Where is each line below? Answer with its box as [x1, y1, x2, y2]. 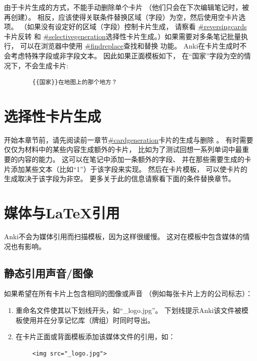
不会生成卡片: [24, 60, 68, 70]
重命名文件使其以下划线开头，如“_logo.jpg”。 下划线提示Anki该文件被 [15, 305, 242, 315]
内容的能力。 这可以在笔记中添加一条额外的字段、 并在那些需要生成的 [17, 154, 245, 164]
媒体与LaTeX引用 [4, 203, 120, 223]
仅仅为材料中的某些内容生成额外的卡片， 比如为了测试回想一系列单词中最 [4, 144, 242, 155]
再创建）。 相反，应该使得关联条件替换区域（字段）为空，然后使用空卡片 [4, 11, 239, 22]
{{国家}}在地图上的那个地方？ [32, 79, 117, 86]
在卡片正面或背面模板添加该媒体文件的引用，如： [15, 331, 175, 342]
